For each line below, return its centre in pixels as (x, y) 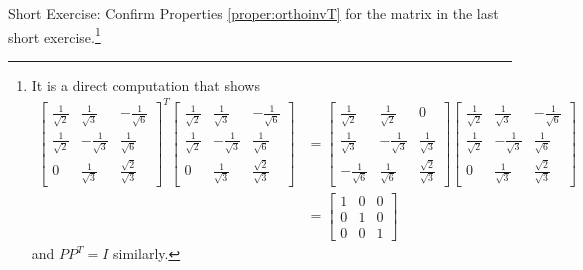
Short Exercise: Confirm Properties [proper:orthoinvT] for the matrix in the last (253, 13)
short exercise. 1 (54, 35)
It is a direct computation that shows (145, 84)
